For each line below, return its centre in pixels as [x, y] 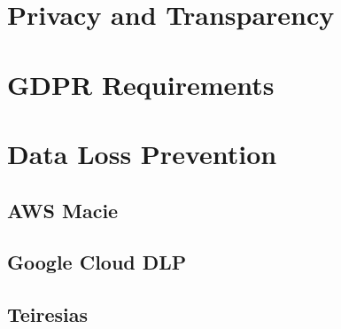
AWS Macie [63, 210]
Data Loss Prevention [142, 153]
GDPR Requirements [141, 84]
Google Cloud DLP [97, 262]
